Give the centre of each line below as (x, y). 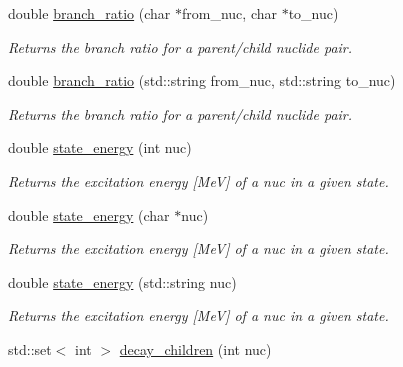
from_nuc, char (229, 13)
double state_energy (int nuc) (100, 147)
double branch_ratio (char (89, 13)
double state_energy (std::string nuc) (122, 281)
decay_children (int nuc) (195, 348)
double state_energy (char (89, 214)
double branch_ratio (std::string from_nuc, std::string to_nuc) (202, 80)
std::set (30, 348)
